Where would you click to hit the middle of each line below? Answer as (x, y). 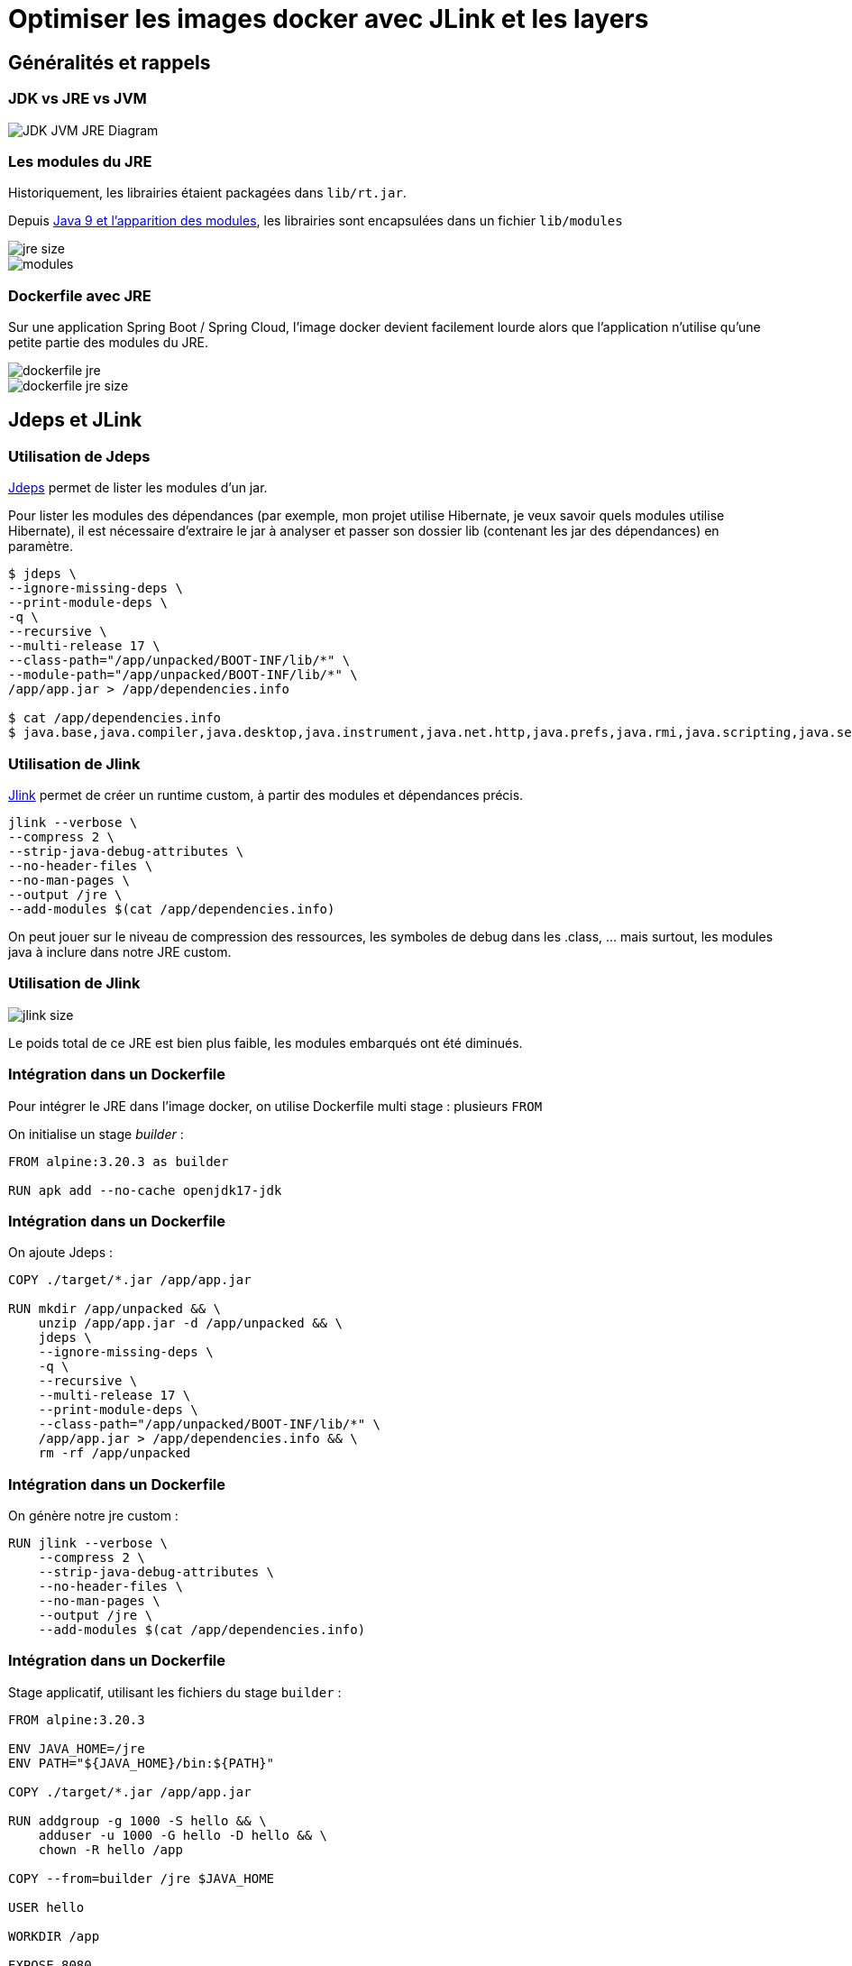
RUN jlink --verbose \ (88, 1543)
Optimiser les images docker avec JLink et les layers (329, 19)
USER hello (46, 1907)
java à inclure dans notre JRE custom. (120, 952)
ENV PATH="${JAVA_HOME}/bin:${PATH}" (142, 1763)
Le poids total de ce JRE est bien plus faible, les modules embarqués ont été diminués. (266, 1043)
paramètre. (41, 547)
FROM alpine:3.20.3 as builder (119, 1161)
